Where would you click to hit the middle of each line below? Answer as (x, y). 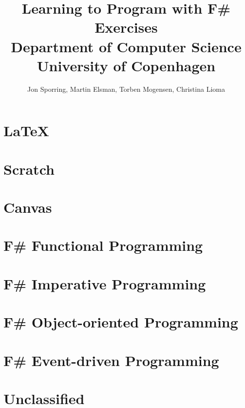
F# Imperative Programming (105, 283)
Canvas (28, 207)
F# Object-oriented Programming (121, 322)
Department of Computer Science (126, 46)
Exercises (126, 27)
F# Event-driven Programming (111, 360)
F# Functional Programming (103, 245)
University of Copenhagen (126, 65)
